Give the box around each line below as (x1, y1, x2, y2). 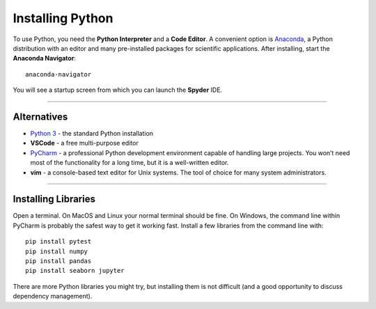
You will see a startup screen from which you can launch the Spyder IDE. (13, 86, 223, 94)
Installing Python (13, 10, 113, 26)
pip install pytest (25, 237, 92, 246)
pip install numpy (25, 247, 88, 255)
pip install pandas (25, 257, 92, 265)
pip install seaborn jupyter (25, 267, 125, 275)
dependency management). (13, 292, 93, 301)
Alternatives (13, 111, 68, 122)
